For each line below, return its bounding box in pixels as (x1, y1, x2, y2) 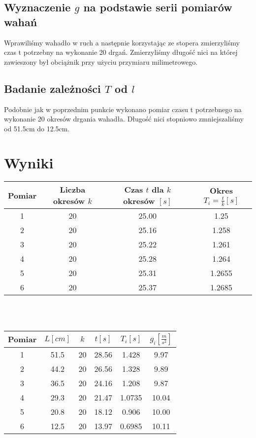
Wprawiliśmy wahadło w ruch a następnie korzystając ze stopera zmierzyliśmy (4, 37, 240, 47)
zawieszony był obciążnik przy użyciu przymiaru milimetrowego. (4, 56, 198, 67)
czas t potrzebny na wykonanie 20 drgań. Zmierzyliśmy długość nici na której (4, 47, 238, 57)
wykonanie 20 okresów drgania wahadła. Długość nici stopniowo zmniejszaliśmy (4, 114, 244, 124)
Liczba (60, 184, 86, 196)
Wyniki (4, 152, 54, 172)
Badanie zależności (4, 80, 101, 96)
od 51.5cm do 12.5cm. (4, 123, 70, 133)
